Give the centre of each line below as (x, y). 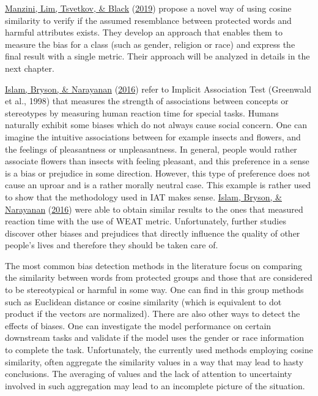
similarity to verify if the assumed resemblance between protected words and (148, 20)
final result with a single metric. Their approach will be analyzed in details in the (157, 56)
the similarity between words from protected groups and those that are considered (159, 277)
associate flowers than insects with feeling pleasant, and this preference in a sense (157, 161)
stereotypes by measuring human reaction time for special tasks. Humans (142, 112)
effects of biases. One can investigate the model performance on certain (138, 325)
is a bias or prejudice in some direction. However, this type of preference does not (158, 173)
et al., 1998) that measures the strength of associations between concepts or (147, 101)
